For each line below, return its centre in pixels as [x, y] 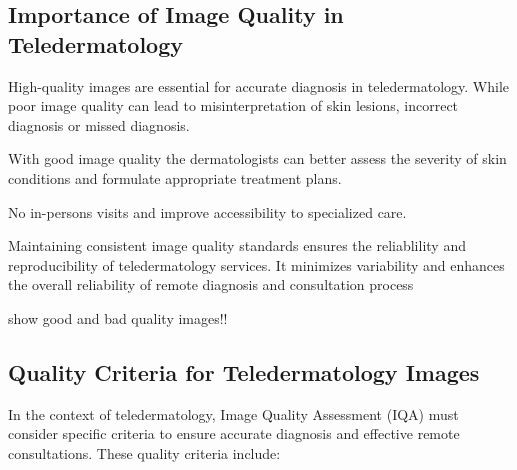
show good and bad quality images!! [118, 317]
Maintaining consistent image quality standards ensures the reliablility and [237, 245]
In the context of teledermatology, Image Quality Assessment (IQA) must [233, 413]
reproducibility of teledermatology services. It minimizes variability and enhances [256, 264]
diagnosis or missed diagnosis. [99, 124]
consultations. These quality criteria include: [144, 452]
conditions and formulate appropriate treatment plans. [175, 177]
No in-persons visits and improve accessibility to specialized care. [207, 211]
